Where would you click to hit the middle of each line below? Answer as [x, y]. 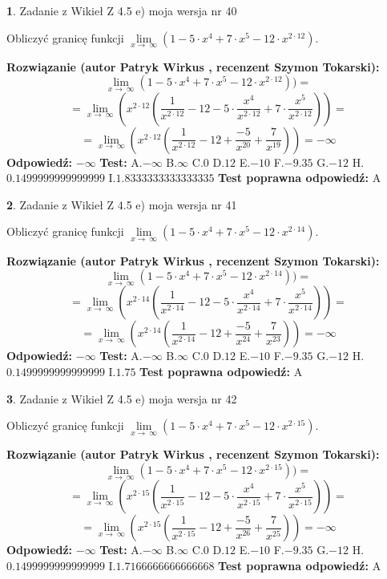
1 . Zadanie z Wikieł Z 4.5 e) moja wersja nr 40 [122, 10]
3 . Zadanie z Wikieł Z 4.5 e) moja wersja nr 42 [122, 398]
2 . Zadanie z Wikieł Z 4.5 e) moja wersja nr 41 [122, 204]
